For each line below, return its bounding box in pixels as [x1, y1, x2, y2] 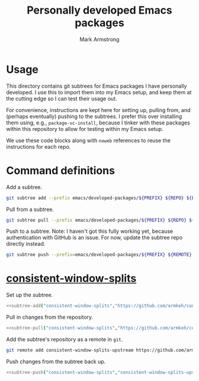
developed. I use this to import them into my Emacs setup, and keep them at [6, 88, 192, 95]
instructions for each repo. [6, 143, 71, 150]
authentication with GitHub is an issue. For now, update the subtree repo [6, 234, 182, 241]
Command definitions [6, 164, 115, 177]
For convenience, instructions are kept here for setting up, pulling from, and [6, 106, 191, 113]
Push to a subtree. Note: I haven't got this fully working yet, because [6, 228, 174, 235]
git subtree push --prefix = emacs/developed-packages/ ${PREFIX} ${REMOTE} [6, 252, 192, 258]
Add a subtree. [6, 183, 43, 190]
